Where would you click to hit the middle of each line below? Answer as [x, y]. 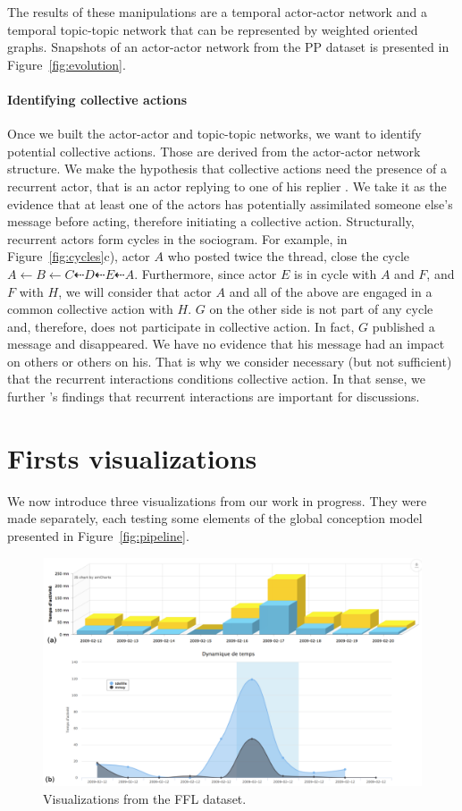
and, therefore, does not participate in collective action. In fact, [181, 326]
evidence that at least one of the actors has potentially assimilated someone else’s [230, 203]
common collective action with [90, 309]
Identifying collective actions [97, 99]
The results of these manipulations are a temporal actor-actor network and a [217, 12]
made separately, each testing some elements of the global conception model [215, 518]
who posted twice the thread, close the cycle [289, 256]
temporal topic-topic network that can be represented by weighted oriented [213, 29]
